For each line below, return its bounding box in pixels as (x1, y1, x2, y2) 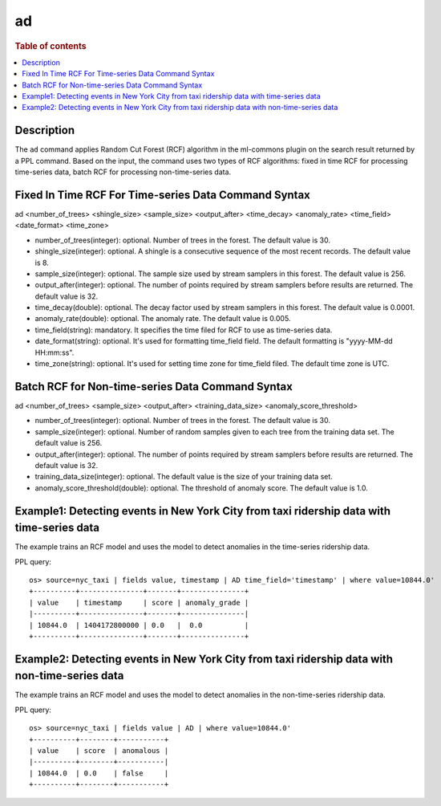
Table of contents (14, 40, 87, 51)
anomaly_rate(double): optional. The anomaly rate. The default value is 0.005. (34, 314, 291, 324)
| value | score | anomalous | (29, 746, 169, 755)
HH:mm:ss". (34, 348, 75, 357)
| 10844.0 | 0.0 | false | (29, 768, 169, 778)
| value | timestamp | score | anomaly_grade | (29, 598, 249, 607)
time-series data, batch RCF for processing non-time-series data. (14, 167, 232, 177)
